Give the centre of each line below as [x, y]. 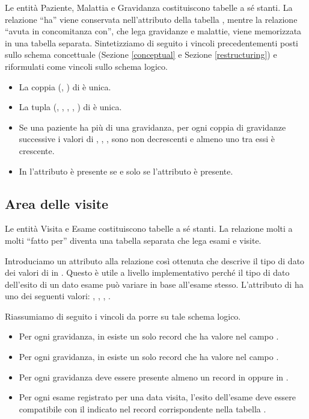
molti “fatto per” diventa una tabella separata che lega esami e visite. [133, 240]
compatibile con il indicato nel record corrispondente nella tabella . [142, 408]
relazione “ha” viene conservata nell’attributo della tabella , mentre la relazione [151, 19]
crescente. [37, 150]
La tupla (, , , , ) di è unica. [70, 107]
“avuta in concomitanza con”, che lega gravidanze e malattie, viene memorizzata [153, 31]
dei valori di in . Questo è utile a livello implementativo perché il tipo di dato [147, 272]
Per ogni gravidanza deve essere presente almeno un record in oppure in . [154, 377]
